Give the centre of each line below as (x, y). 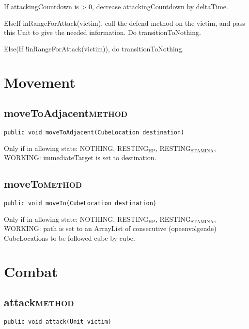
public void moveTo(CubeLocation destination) (80, 203)
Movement (40, 82)
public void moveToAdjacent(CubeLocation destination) (94, 132)
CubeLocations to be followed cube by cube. (70, 238)
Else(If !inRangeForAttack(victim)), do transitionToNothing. (94, 48)
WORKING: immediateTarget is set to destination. (80, 157)
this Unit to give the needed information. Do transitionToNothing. (102, 32)
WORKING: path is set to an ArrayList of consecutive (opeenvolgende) (110, 228)
